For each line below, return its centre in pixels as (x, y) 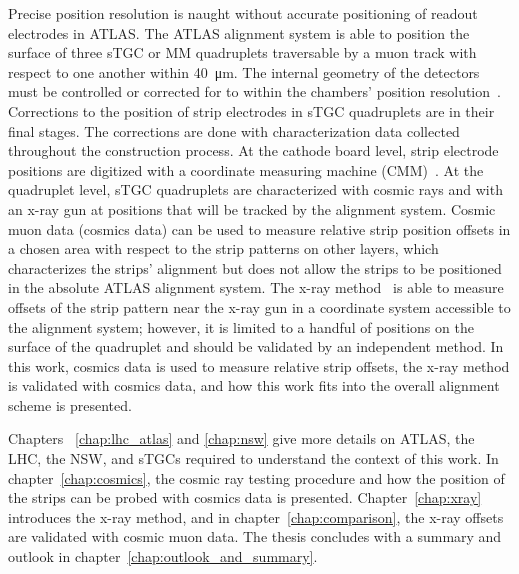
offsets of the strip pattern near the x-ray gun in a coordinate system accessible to (259, 306)
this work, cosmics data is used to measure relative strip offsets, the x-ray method (259, 365)
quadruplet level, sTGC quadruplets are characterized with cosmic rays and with (255, 189)
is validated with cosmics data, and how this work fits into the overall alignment (254, 385)
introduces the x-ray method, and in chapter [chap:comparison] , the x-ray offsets (256, 516)
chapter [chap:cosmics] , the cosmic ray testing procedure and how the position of (256, 477)
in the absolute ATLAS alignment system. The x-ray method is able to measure (256, 287)
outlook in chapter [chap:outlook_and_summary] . (163, 556)
